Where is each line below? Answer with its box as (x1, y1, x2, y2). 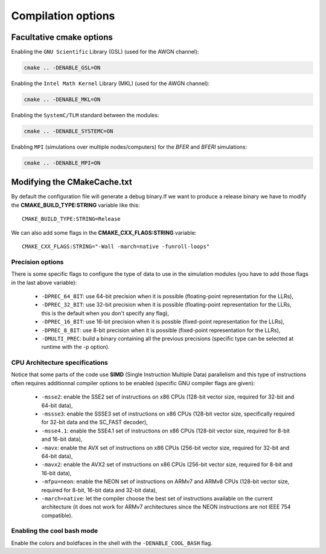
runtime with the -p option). (41, 344, 110, 351)
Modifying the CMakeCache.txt (11, 177, 132, 187)
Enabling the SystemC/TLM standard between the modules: (11, 112, 159, 119)
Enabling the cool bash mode (11, 527, 98, 535)
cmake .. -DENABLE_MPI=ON (24, 159, 101, 166)
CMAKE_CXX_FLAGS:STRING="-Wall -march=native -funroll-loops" (22, 243, 210, 250)
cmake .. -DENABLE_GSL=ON (24, 64, 101, 71)
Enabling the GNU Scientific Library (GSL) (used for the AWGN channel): (11, 48, 199, 56)
